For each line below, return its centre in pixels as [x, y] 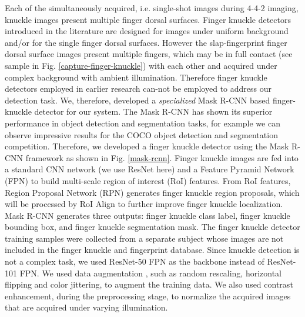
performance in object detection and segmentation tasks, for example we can [143, 123]
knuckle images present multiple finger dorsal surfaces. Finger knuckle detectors [148, 19]
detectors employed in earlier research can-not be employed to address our [138, 89]
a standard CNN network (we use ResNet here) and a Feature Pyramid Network [150, 169]
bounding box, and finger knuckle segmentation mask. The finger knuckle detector [152, 227]
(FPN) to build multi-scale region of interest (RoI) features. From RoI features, [148, 180]
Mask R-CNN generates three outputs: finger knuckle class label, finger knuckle [148, 215]
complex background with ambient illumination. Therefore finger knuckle [136, 77]
